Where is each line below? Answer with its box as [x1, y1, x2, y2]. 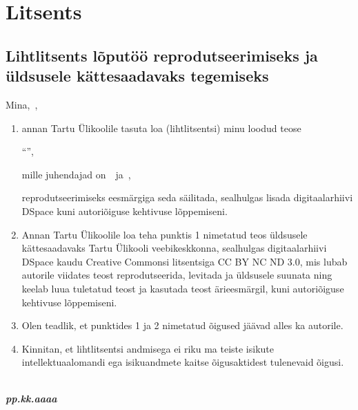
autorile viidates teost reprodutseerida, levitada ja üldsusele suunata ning [21, 268, 332, 282]
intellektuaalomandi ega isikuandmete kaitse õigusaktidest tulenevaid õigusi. [21, 355, 344, 369]
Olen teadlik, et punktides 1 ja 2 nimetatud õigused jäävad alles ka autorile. [21, 318, 344, 333]
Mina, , [6, 97, 38, 111]
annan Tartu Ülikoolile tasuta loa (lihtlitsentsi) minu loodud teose [21, 120, 301, 135]
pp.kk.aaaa [6, 391, 57, 406]
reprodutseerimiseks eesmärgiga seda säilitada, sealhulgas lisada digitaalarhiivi [21, 190, 353, 205]
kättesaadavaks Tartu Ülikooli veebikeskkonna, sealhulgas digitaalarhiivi [21, 241, 327, 255]
